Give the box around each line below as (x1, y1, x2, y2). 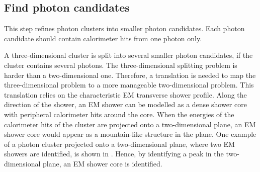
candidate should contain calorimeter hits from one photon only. (4, 33, 202, 43)
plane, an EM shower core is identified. (43, 158, 162, 168)
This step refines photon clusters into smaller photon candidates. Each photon (4, 23, 245, 34)
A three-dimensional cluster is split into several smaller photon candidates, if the (4, 50, 253, 60)
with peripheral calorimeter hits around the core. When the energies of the (4, 109, 234, 119)
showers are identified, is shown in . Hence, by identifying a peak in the (4, 148, 224, 159)
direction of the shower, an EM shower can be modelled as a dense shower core (4, 99, 247, 110)
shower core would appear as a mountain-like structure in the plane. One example (4, 129, 256, 139)
